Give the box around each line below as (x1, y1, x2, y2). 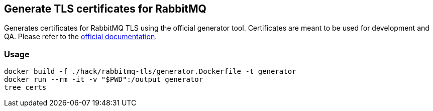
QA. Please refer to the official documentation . (4, 32, 157, 41)
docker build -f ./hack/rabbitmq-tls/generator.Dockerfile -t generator (4, 67, 296, 76)
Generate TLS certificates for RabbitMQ (4, 3, 206, 15)
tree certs (4, 83, 47, 92)
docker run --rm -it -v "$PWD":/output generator (4, 75, 203, 84)
